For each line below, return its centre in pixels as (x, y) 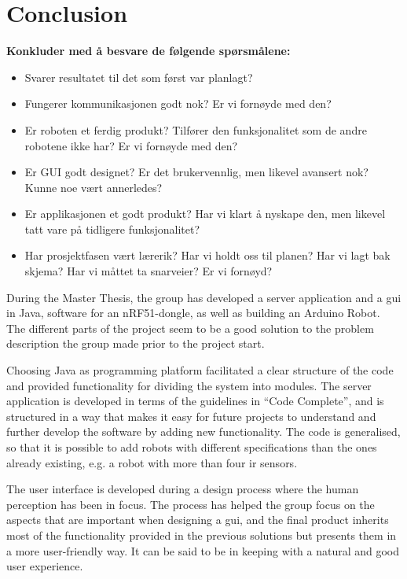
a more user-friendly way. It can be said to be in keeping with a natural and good (203, 550)
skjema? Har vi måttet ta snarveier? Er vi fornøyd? (148, 271)
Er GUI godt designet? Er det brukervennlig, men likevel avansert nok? (196, 172)
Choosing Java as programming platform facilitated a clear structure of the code (200, 370)
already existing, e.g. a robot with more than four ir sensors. (152, 462)
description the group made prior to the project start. (136, 343)
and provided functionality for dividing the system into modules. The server (189, 385)
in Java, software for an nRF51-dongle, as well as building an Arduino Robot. (193, 313)
